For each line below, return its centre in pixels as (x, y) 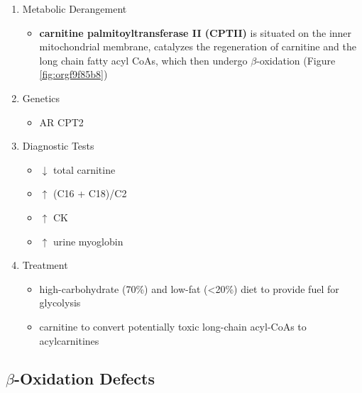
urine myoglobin (88, 241)
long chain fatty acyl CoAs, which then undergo (143, 60)
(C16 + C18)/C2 (90, 193)
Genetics (41, 98)
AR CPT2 (61, 122)
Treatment (45, 265)
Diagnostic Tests (58, 146)
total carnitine (84, 169)
